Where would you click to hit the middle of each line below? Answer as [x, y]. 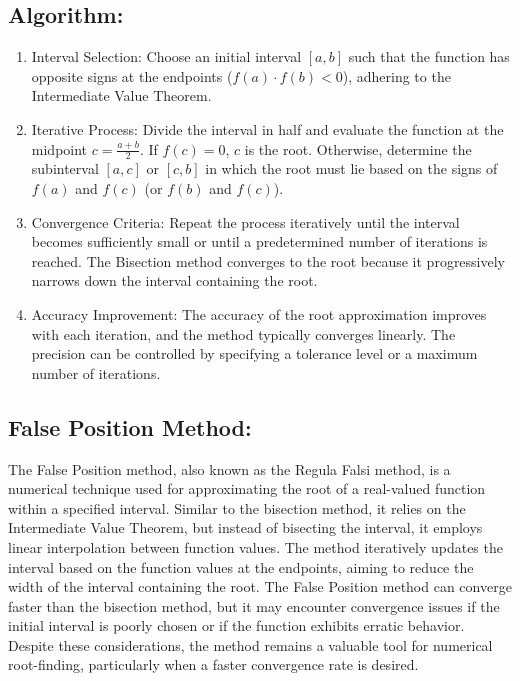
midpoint [59, 148]
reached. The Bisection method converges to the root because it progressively [268, 260]
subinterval [65, 168]
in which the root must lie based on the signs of [351, 168]
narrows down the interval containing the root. [174, 280]
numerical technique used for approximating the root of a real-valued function [247, 488]
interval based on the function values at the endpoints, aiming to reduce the [241, 566]
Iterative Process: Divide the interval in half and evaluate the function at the [267, 128]
